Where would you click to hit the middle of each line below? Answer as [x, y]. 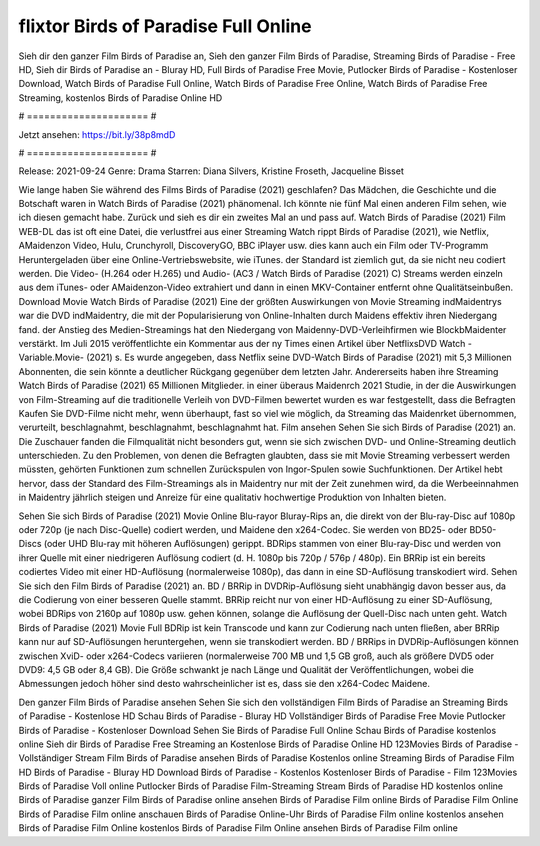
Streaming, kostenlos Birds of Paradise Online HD [120, 97]
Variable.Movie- [51, 357]
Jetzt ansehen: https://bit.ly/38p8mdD [97, 134]
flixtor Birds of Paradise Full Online [165, 26]
